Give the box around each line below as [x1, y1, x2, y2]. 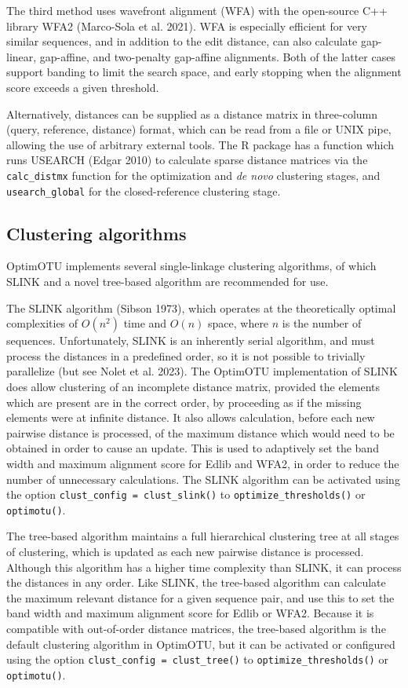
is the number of [282, 315, 362, 331]
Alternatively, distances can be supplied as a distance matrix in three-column [6, 105, 378, 122]
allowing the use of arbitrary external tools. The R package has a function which [6, 136, 395, 152]
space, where [207, 315, 269, 331]
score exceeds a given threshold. [6, 79, 159, 95]
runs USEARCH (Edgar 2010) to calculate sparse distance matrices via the [6, 152, 368, 168]
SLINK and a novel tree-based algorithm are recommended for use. [6, 273, 329, 290]
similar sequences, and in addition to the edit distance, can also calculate [6, 33, 358, 49]
